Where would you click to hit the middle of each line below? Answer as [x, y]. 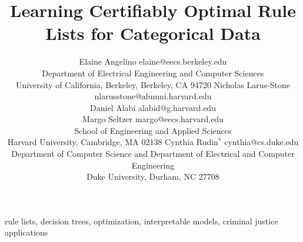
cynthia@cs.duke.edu [262, 142]
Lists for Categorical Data [153, 33]
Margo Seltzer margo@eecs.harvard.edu [153, 119]
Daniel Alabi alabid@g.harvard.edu [153, 107]
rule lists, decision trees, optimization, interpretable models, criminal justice [141, 221]
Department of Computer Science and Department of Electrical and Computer [153, 154]
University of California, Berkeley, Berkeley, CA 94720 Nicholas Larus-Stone [153, 84]
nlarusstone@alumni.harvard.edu [153, 96]
